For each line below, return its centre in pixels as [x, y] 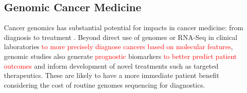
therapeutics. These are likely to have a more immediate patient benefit [112, 75]
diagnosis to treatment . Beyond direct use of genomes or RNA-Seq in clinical [121, 37]
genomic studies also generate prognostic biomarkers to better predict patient [121, 56]
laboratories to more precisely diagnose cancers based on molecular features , [119, 46]
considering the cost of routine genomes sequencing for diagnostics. [105, 84]
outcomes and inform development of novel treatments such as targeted [111, 65]
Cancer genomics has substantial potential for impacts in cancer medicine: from [124, 28]
